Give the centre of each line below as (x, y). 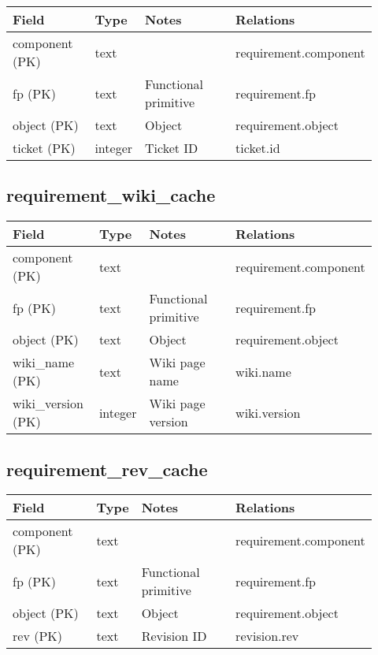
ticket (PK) (44, 148)
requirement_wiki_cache (111, 195)
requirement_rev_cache (107, 469)
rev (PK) (37, 636)
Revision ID (174, 636)
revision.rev (267, 636)
